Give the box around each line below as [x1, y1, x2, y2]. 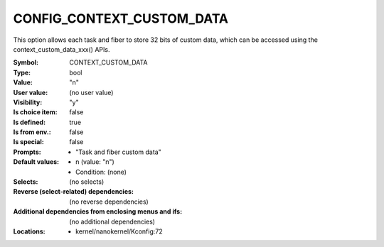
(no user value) [69, 88, 114, 97]
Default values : [13, 158, 60, 166]
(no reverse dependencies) [69, 197, 149, 206]
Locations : [13, 227, 46, 236]
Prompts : [13, 148, 42, 156]
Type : [13, 68, 31, 77]
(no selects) [69, 177, 105, 186]
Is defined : [13, 118, 46, 126]
